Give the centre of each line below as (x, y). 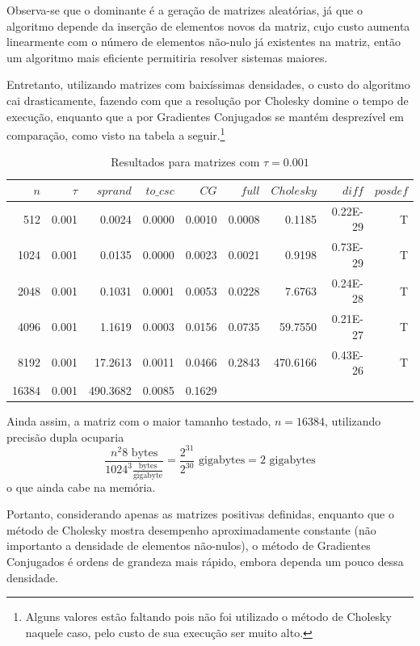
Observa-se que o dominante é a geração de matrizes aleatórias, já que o (185, 10)
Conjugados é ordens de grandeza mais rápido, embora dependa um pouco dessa (205, 561)
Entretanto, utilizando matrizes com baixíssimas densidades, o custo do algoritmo (208, 84)
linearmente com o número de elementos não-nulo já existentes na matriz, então (204, 42)
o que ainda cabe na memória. (81, 487)
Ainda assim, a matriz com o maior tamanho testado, (139, 421)
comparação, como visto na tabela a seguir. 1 (116, 134)
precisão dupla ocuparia (65, 436)
